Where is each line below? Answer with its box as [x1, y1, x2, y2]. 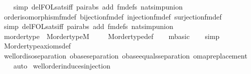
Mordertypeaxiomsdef [4, 40, 71, 51]
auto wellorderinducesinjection [13, 60, 110, 70]
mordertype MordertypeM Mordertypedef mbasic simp [4, 30, 220, 41]
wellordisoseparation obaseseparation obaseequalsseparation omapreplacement [4, 50, 247, 60]
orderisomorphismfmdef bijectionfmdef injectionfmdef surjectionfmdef [4, 11, 222, 21]
